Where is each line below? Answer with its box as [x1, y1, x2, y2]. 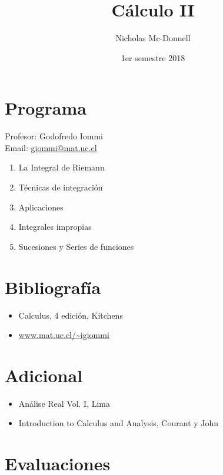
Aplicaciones [18, 200, 64, 213]
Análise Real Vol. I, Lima [18, 397, 111, 409]
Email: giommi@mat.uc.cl [5, 141, 97, 153]
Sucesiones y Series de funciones [18, 240, 134, 252]
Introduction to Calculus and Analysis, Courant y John [18, 417, 219, 429]
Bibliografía [5, 275, 101, 299]
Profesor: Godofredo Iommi [5, 130, 103, 142]
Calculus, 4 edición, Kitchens [18, 309, 123, 321]
